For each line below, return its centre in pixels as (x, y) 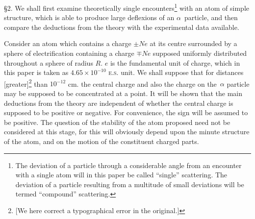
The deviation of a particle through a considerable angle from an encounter (128, 165)
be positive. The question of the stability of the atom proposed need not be (117, 122)
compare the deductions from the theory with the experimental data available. (122, 27)
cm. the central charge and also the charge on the (142, 84)
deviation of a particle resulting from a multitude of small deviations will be (130, 184)
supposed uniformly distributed (200, 53)
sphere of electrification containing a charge (69, 53)
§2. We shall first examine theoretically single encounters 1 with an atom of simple (127, 7)
